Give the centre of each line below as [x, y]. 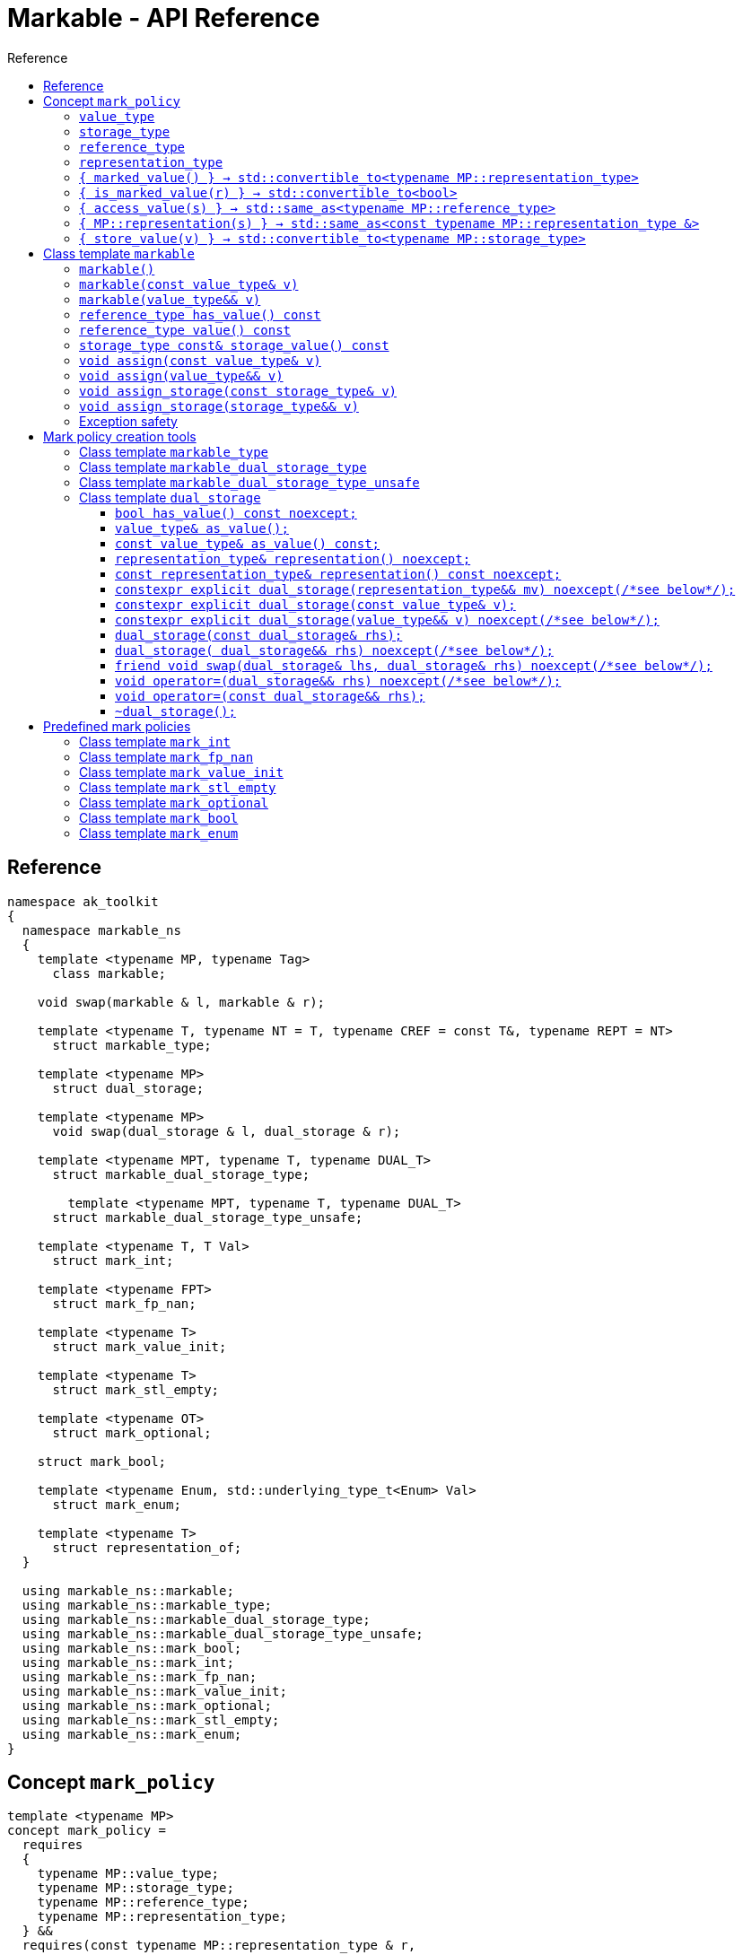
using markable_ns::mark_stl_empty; [151, 1719]
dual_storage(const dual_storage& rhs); [259, 635]
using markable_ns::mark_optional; [147, 1705]
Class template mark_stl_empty [178, 787]
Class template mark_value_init [181, 772]
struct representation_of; [147, 1547]
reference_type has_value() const [200, 314]
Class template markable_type [174, 451]
